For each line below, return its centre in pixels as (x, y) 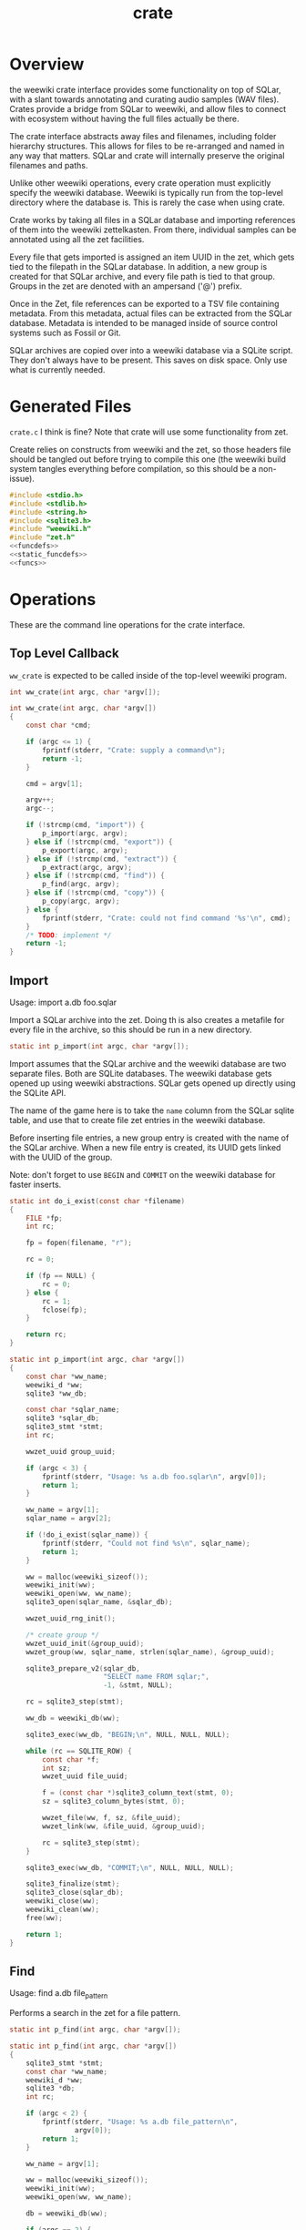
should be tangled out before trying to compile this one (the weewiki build (148, 459)
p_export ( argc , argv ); (85, 850)
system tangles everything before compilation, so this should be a (133, 468)
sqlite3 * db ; (51, 2089)
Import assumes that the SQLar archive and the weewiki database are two (148, 1063)
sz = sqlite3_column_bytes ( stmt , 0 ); (113, 1802)
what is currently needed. (57, 369)
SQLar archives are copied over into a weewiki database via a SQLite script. (151, 350)
